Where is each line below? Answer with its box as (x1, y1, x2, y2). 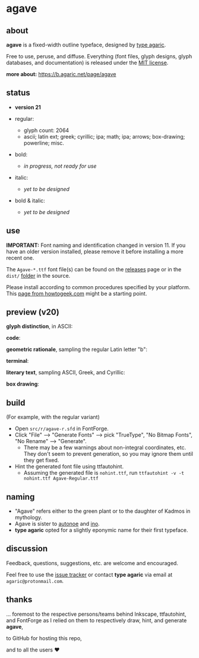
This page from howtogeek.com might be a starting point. (6, 290, 147, 297)
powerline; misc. (23, 139, 64, 146)
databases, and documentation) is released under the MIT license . (6, 59, 169, 66)
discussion (6, 544, 48, 554)
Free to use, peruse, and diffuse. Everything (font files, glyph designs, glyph (6, 53, 192, 59)
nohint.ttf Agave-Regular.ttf (23, 475, 99, 482)
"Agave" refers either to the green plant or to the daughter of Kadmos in (14, 507, 191, 515)
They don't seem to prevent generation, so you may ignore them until (23, 450, 193, 458)
